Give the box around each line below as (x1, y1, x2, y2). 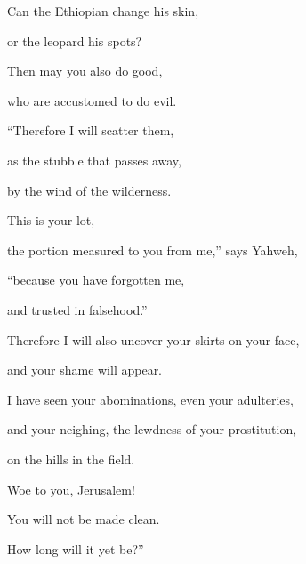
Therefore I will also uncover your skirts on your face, (7, 330, 300, 349)
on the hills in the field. (7, 449, 135, 468)
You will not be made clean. (7, 510, 160, 528)
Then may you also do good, (7, 61, 163, 80)
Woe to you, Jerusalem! (7, 479, 135, 498)
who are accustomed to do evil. (7, 91, 177, 109)
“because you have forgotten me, (7, 270, 185, 289)
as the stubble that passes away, (7, 150, 181, 169)
